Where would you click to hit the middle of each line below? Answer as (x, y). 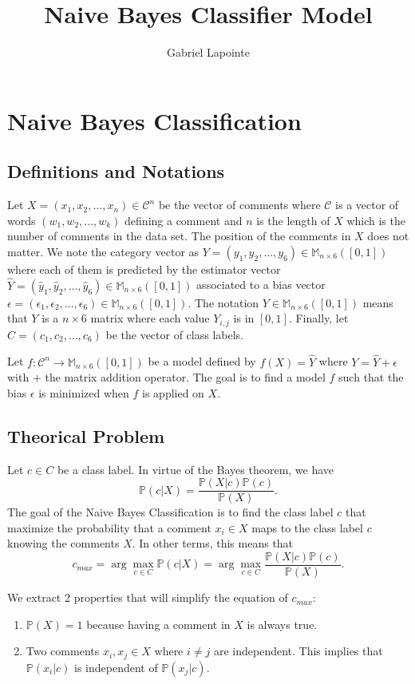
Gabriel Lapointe (208, 52)
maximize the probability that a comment (109, 527)
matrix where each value (150, 318)
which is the (376, 220)
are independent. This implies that (298, 651)
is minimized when (84, 392)
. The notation (223, 302)
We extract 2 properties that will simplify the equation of (148, 597)
